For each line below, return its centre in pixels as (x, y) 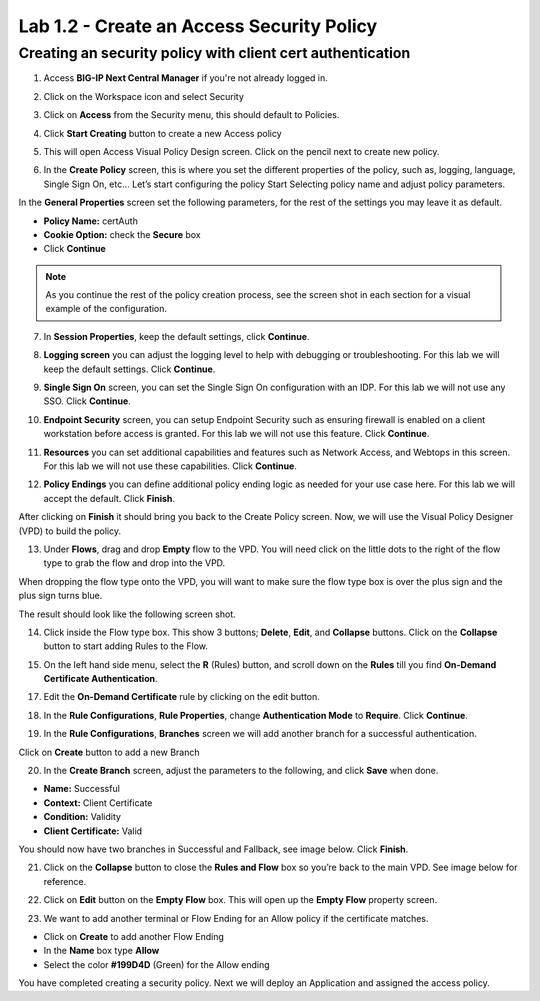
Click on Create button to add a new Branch (109, 752)
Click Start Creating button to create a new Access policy (162, 133)
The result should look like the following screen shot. (127, 614)
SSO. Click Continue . (87, 401)
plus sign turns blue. (60, 596)
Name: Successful (81, 789)
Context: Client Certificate (98, 802)
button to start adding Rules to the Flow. (126, 646)
